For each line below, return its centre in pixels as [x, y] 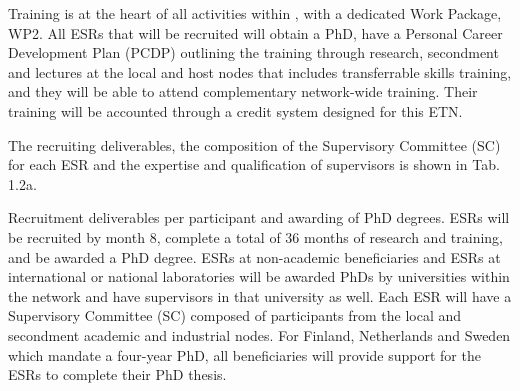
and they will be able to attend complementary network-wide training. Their [243, 91]
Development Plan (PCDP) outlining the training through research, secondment [253, 52]
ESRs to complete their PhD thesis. [117, 374]
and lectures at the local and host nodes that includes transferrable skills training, [260, 71]
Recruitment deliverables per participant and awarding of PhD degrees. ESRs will [259, 217]
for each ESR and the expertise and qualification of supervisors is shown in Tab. [254, 164]
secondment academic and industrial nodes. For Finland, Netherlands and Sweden [259, 334]
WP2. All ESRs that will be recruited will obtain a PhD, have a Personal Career [255, 32]
